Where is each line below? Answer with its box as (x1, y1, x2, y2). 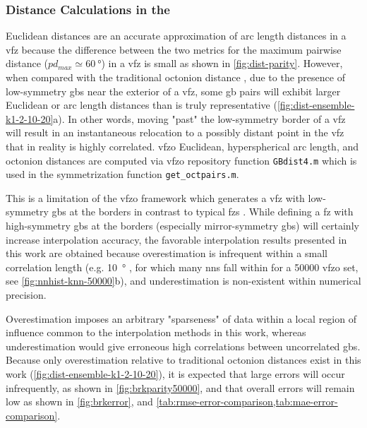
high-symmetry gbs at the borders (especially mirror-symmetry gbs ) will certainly (6, 218, 359, 233)
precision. (6, 287, 47, 302)
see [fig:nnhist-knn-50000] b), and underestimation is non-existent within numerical (6, 273, 361, 288)
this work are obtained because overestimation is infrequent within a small (6, 246, 327, 261)
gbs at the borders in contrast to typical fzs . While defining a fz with (52, 204, 354, 219)
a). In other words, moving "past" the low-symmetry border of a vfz (53, 111, 346, 126)
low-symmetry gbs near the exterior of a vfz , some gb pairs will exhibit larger (6, 83, 341, 98)
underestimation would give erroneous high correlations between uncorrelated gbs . (6, 338, 361, 353)
